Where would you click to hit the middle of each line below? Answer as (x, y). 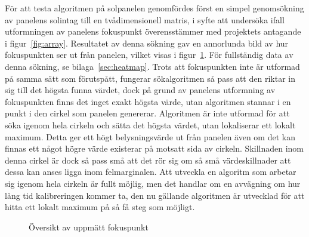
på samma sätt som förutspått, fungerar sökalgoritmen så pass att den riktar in (150, 78)
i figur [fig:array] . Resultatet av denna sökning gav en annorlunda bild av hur (147, 43)
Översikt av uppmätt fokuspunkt (89, 227)
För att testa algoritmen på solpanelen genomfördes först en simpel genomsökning (154, 8)
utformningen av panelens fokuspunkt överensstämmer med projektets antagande (153, 31)
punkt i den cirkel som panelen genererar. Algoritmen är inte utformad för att (147, 113)
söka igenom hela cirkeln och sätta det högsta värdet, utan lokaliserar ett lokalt (150, 124)
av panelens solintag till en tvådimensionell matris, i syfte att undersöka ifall (145, 19)
